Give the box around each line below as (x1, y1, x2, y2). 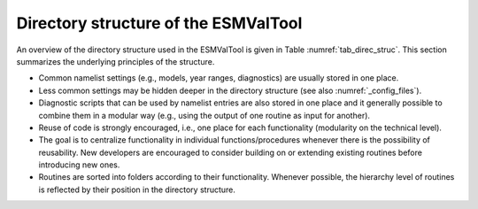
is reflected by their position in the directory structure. (38, 184, 236, 195)
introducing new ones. (38, 159, 120, 170)
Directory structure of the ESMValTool (16, 13, 303, 33)
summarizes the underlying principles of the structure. (16, 56, 215, 66)
